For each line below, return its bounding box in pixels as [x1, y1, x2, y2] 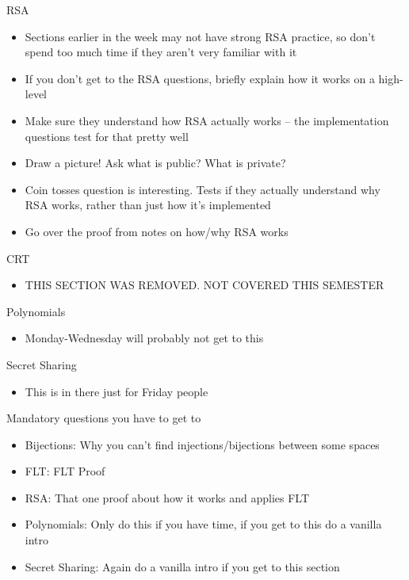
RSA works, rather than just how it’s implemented [25, 197, 271, 213]
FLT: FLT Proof [25, 463, 105, 479]
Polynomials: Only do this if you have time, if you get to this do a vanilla [25, 516, 382, 532]
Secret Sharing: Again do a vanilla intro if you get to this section [25, 558, 340, 574]
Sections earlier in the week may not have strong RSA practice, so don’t [25, 28, 376, 44]
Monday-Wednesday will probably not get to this [25, 330, 264, 346]
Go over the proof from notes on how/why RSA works [25, 223, 289, 239]
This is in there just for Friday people [25, 383, 208, 399]
